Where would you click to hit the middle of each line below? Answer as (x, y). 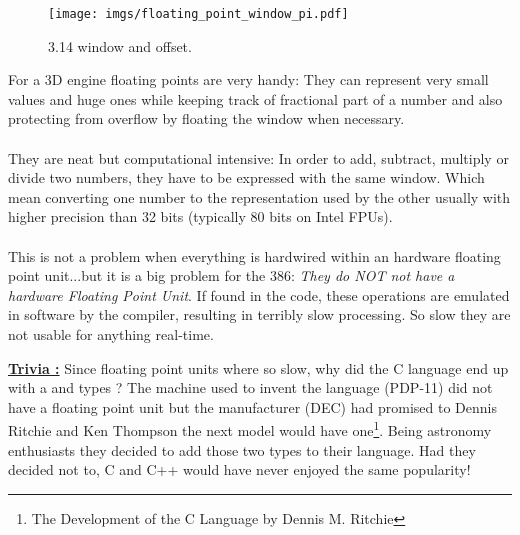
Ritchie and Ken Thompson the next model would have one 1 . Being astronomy (250, 428)
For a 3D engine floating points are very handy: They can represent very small (248, 79)
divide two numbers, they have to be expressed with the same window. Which (246, 177)
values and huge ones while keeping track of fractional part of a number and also (255, 98)
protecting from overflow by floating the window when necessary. (206, 118)
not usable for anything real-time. (111, 333)
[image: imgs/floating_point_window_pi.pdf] (198, 14)
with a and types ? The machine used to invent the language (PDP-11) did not (250, 387)
